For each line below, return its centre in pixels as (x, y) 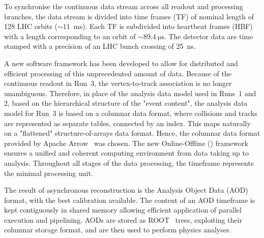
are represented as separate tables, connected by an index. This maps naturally (127, 123)
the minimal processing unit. (49, 173)
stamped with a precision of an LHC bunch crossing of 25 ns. (100, 46)
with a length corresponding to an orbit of (70, 36)
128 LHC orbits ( (31, 26)
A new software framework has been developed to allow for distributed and (121, 63)
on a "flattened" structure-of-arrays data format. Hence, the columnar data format (132, 133)
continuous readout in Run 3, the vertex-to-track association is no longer (118, 83)
